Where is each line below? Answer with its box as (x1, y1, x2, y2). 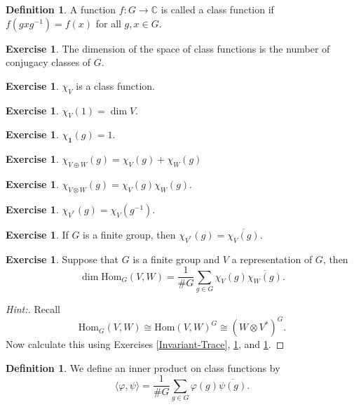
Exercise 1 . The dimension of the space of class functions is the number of (6, 41, 330, 55)
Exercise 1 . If (6, 227, 69, 241)
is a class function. (76, 78, 155, 93)
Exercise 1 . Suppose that (6, 251, 119, 266)
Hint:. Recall (6, 301, 60, 316)
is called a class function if (161, 2, 274, 16)
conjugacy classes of (6, 55, 91, 69)
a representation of (231, 251, 313, 266)
